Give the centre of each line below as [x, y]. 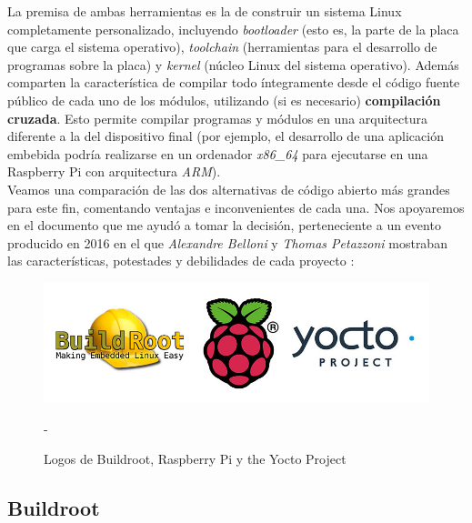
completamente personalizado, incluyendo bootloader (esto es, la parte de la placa [233, 29]
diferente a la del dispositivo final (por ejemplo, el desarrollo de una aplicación [226, 136]
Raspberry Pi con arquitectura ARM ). [114, 171]
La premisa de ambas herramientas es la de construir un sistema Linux [205, 11]
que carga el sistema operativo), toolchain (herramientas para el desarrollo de [222, 47]
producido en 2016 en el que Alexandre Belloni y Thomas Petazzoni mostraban [227, 242]
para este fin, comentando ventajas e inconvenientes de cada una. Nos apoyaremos [236, 207]
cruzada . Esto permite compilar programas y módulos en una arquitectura [217, 118]
